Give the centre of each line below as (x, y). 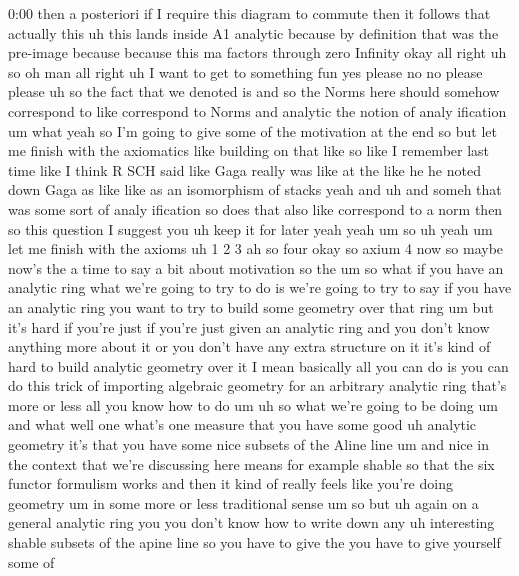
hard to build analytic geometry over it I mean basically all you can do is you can (258, 365)
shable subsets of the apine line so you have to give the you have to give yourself (254, 542)
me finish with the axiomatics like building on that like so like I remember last (249, 150)
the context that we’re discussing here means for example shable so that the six (251, 463)
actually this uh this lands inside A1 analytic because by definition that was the (253, 32)
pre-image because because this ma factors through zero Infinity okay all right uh (257, 52)
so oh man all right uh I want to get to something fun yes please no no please (245, 71)
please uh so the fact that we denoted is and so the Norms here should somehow (254, 91)
